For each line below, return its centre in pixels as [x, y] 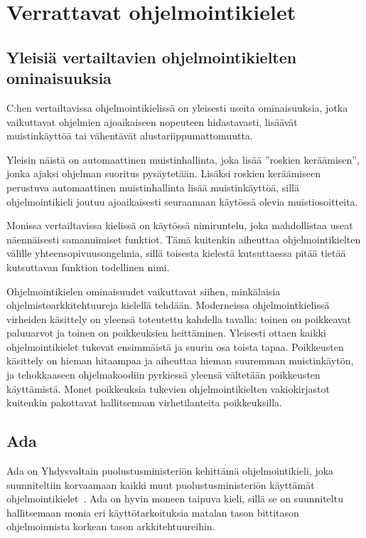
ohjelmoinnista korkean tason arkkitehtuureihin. [111, 526]
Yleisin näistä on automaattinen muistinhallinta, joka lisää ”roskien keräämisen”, [183, 159]
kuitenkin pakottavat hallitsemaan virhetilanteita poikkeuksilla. [144, 402]
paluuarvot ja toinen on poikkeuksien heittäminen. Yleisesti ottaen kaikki [166, 333]
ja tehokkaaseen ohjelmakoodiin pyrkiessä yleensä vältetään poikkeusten [163, 375]
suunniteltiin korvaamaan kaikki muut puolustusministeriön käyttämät [161, 484]
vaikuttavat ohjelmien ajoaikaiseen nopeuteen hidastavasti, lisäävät [152, 121]
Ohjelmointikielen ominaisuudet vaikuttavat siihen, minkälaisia [144, 291]
